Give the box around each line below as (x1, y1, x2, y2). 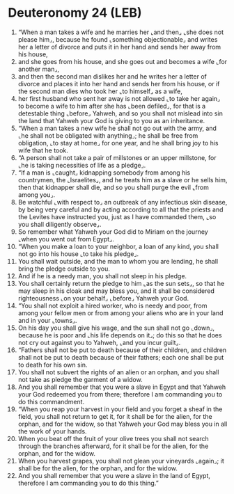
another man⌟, (17, 65, 60, 73)
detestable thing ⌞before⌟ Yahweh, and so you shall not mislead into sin (17, 109, 224, 118)
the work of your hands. (17, 427, 87, 436)
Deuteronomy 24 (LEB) (8, 5, 142, 21)
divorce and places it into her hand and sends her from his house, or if (17, 79, 220, 88)
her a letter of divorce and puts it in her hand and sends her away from (17, 42, 221, 51)
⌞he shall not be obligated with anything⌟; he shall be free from (17, 131, 198, 140)
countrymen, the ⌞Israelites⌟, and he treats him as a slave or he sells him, (17, 175, 228, 184)
